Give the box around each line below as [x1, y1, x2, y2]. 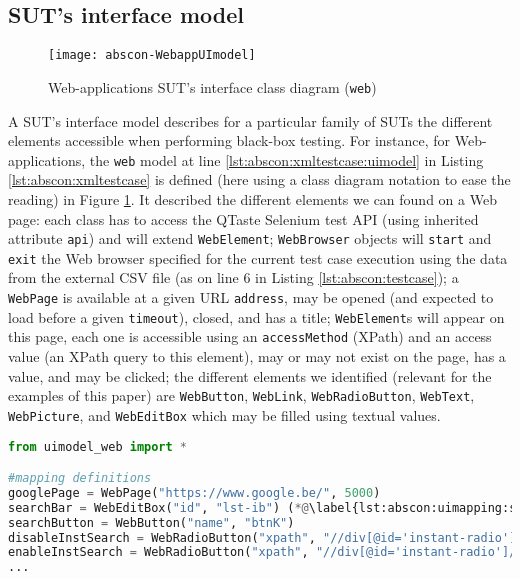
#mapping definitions [8, 471, 152, 486]
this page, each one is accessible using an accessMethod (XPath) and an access [8, 326, 492, 347]
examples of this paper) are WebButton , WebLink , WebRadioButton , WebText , [8, 385, 475, 406]
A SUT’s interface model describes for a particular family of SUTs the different [8, 110, 493, 131]
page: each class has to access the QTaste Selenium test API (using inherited [8, 208, 479, 229]
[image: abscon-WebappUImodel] [48, 48, 256, 63]
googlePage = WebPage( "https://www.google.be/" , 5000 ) [8, 485, 381, 500]
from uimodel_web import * [8, 439, 188, 454]
